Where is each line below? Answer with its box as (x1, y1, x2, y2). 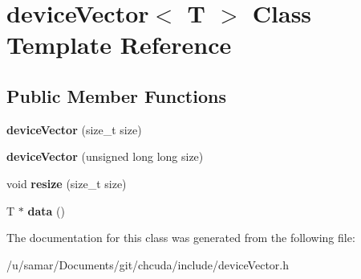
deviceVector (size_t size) (6, 121, 142, 137)
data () (27, 202, 65, 219)
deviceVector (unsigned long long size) (6, 148, 204, 165)
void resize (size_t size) (6, 174, 127, 191)
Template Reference (6, 28, 232, 61)
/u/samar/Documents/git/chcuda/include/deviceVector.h (6, 256, 290, 273)
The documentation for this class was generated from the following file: (6, 229, 355, 246)
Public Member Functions (6, 83, 226, 108)
